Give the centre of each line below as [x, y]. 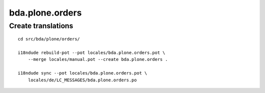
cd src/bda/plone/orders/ [49, 39]
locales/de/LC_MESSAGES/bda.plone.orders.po [82, 80]
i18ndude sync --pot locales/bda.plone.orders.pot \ [82, 73]
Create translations [41, 26]
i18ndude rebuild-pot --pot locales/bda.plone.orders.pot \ [92, 53]
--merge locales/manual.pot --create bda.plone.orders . [98, 59]
